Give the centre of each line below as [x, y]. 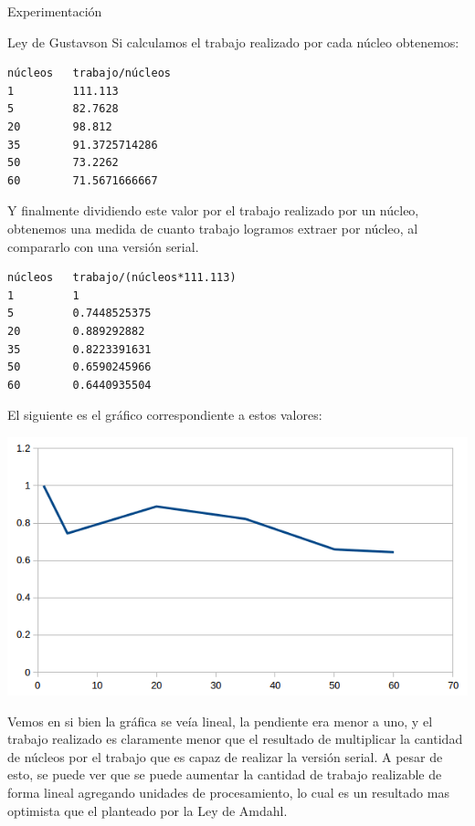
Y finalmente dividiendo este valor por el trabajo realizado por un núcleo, [213, 210]
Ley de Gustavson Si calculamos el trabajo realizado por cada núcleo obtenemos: [233, 42]
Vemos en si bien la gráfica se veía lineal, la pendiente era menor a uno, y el [220, 721]
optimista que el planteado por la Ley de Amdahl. [148, 810]
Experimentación [55, 11]
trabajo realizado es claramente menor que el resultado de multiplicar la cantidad [235, 739]
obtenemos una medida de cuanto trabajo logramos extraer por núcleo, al [213, 228]
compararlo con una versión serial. [103, 246]
